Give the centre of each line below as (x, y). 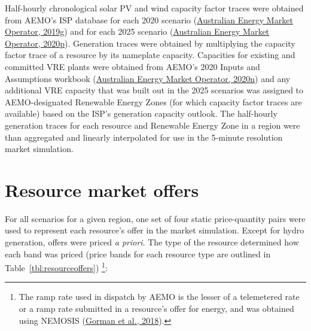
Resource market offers (102, 189)
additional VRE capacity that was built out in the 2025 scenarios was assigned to (154, 90)
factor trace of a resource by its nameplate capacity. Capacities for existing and (150, 55)
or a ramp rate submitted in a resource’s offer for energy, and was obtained (156, 309)
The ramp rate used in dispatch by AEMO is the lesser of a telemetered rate (159, 297)
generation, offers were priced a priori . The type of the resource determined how (152, 242)
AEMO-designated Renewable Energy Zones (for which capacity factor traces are (153, 101)
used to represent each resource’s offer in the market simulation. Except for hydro (155, 230)
